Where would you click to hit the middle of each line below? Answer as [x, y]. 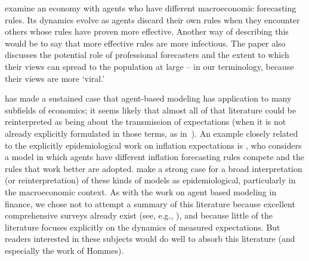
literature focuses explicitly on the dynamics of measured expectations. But [143, 227]
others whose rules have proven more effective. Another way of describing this [147, 31]
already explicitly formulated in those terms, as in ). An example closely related [152, 133]
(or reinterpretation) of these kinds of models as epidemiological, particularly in [150, 180]
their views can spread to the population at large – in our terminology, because [149, 66]
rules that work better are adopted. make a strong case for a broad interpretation [154, 168]
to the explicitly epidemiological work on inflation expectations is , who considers [153, 145]
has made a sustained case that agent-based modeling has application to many [148, 98]
